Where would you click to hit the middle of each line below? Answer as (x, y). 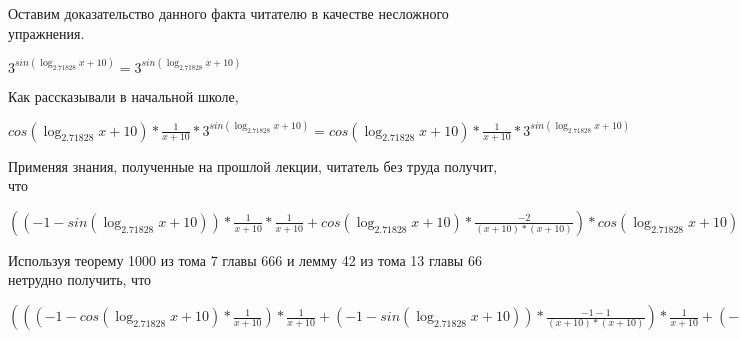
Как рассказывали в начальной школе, (123, 95)
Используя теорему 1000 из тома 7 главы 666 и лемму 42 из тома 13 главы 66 (245, 259)
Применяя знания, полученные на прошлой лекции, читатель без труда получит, (253, 165)
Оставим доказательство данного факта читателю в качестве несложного (228, 13)
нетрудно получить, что (80, 279)
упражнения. (46, 32)
